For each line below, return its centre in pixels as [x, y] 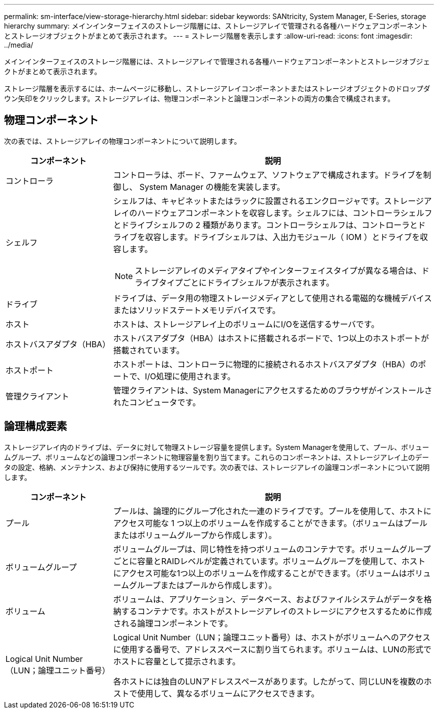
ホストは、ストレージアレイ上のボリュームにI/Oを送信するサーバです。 [246, 324]
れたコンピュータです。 [157, 402]
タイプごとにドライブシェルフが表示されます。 [246, 282]
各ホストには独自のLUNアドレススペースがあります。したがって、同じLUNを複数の [268, 681]
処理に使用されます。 [196, 376]
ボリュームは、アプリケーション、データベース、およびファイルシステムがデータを [268, 599]
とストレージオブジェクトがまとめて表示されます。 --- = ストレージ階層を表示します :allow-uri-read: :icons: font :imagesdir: [208, 36]
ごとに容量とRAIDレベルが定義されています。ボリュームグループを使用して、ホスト [269, 561]
